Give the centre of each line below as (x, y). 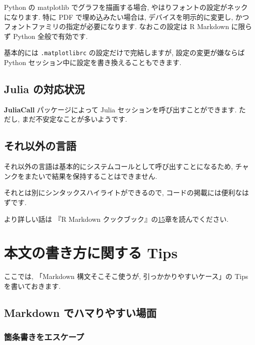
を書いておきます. (32, 286)
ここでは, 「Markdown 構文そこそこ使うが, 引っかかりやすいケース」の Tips (126, 276)
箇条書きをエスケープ (44, 337)
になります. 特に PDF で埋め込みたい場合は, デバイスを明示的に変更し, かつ (127, 17)
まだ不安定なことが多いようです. (75, 119)
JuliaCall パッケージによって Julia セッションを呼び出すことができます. (120, 109)
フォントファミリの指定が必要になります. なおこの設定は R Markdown (117, 26)
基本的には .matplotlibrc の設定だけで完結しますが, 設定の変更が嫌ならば (124, 52)
